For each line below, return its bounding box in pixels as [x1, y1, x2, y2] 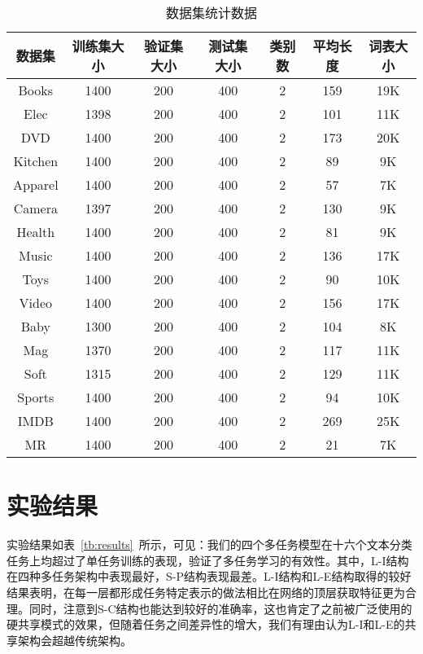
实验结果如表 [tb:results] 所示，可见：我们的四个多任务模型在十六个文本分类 [7, 536, 412, 553]
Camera [13, 199, 58, 217]
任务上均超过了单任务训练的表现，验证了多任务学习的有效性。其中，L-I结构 [7, 551, 409, 568]
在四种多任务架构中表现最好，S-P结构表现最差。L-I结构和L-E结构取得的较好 [7, 568, 412, 585]
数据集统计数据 [165, 3, 257, 22]
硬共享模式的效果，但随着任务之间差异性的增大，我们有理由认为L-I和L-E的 [7, 616, 405, 633]
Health [16, 222, 55, 241]
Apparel [13, 175, 59, 194]
